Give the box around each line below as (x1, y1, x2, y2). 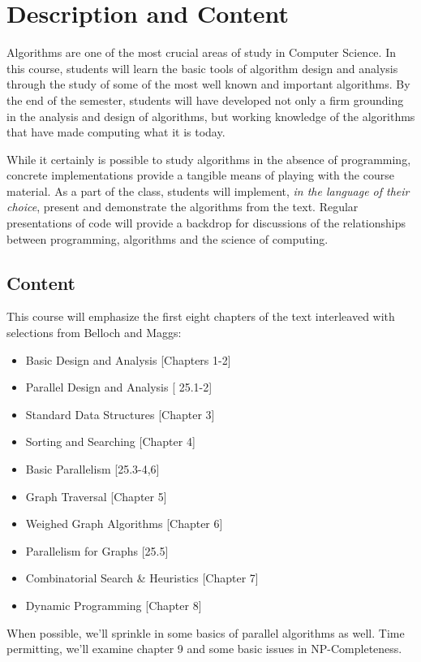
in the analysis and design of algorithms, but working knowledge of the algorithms (6, 107, 415, 124)
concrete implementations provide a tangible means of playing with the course (6, 167, 394, 184)
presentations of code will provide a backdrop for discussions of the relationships (6, 214, 406, 231)
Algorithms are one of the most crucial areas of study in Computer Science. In (6, 44, 396, 61)
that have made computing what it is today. (6, 123, 226, 141)
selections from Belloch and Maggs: (6, 324, 182, 341)
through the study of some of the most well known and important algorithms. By (6, 76, 410, 93)
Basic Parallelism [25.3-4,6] (25, 461, 160, 478)
